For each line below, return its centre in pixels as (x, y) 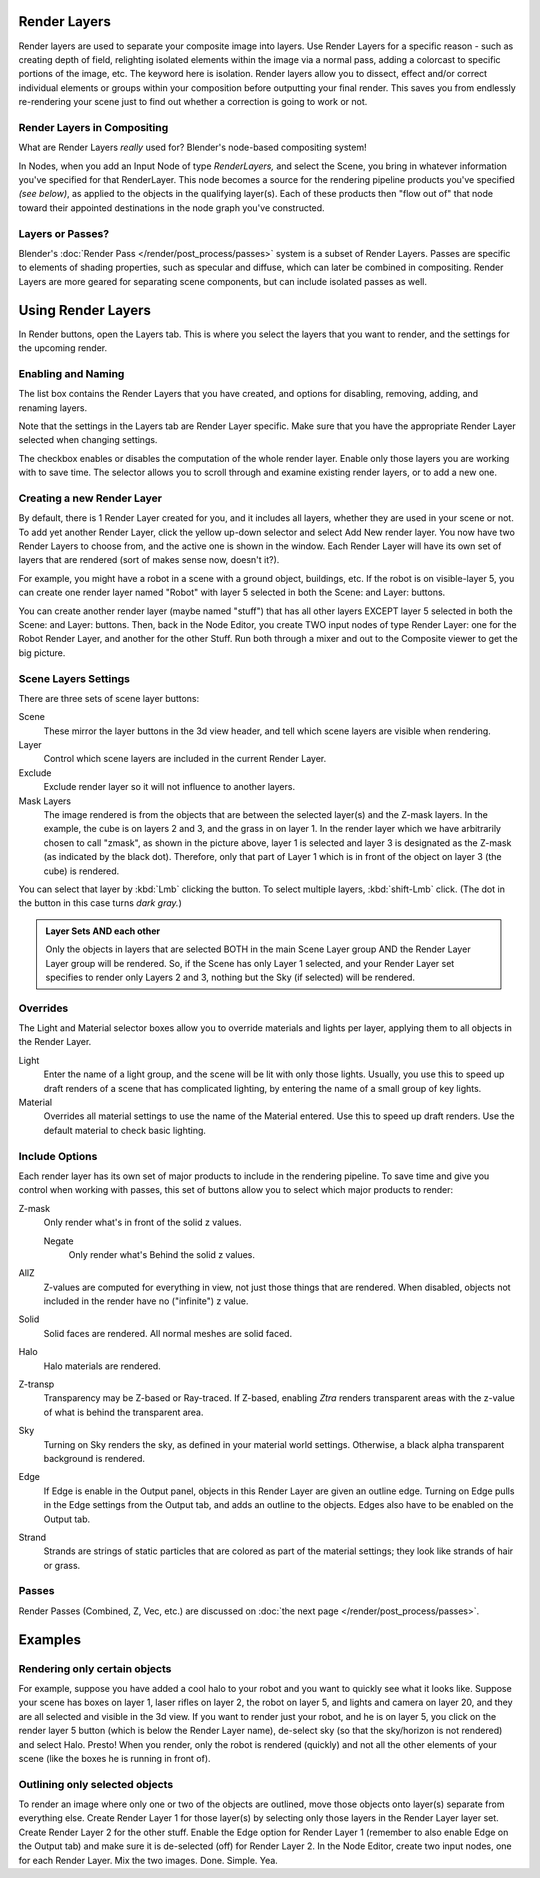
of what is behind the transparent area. (123, 1412)
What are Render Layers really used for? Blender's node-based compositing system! (192, 147)
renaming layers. (53, 407)
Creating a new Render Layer (90, 498)
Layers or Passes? (64, 233)
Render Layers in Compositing (93, 127)
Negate (58, 1241)
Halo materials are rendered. (102, 1366)
